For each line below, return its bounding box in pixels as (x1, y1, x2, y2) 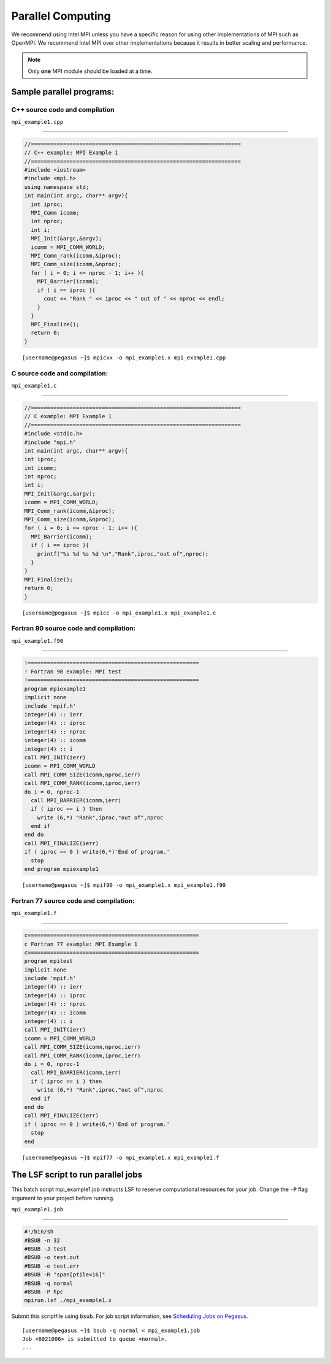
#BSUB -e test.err (24, 1262, 80, 1270)
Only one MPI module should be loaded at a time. (28, 67, 153, 75)
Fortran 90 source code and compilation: (11, 624, 136, 633)
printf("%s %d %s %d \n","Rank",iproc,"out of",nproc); (37, 550, 209, 557)
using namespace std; (24, 183, 89, 190)
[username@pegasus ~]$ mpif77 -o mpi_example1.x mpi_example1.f (22, 1154, 220, 1161)
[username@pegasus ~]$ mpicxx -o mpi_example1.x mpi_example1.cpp (22, 354, 226, 361)
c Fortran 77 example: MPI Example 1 (24, 940, 138, 948)
